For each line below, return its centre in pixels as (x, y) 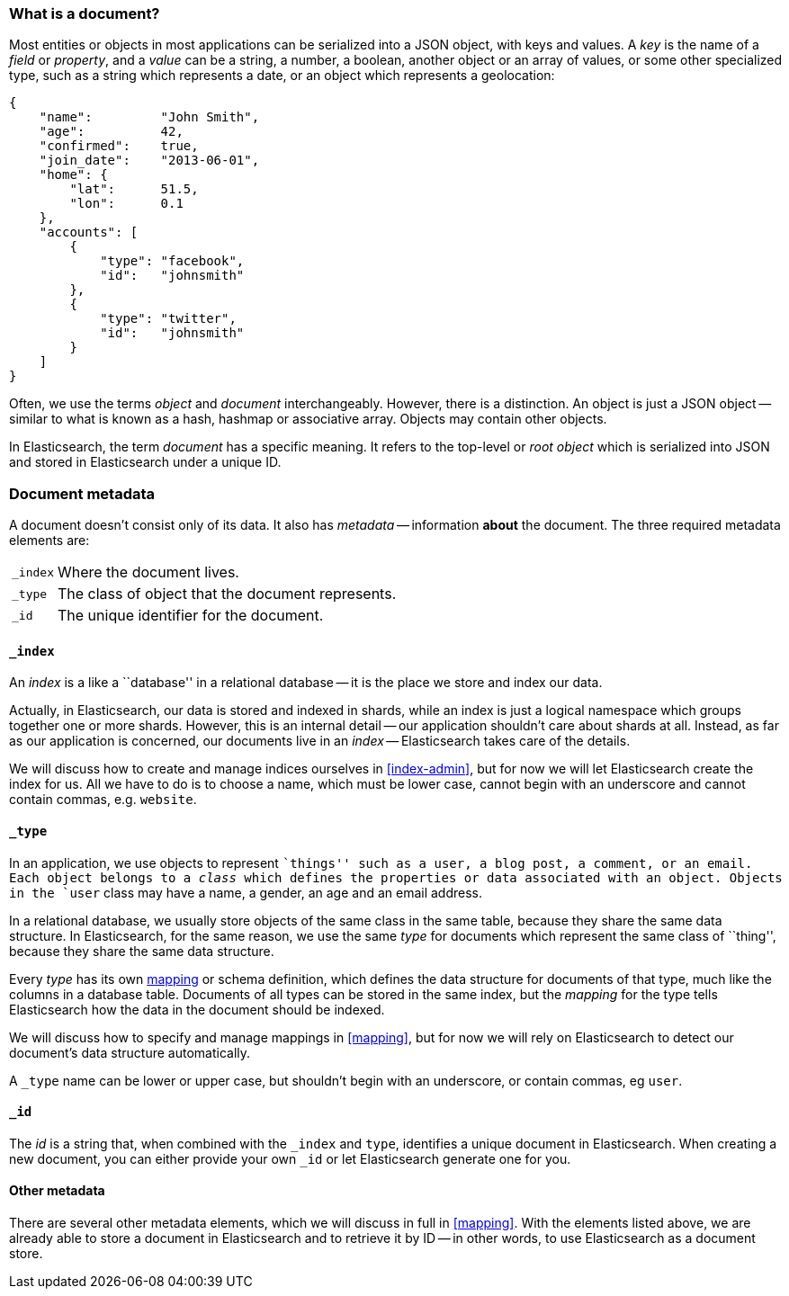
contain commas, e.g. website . (103, 800)
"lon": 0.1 (126, 204)
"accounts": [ (89, 232)
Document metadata (82, 493)
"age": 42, (111, 132)
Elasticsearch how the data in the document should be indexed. (197, 1009)
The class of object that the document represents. (227, 594)
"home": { (73, 175)
